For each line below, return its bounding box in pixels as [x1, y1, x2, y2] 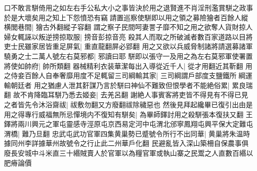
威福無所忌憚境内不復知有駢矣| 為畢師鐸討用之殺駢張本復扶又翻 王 [38, 109, 253, 119]
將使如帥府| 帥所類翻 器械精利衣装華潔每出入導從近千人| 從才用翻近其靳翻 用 [4, 60, 253, 71]
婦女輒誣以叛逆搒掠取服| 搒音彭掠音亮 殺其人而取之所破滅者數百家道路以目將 [4, 31, 253, 42]
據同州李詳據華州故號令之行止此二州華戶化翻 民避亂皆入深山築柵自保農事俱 [4, 138, 249, 148]
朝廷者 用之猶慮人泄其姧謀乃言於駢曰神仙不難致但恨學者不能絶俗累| [10, 80, 230, 90]
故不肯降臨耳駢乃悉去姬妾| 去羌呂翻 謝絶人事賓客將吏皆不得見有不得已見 [13, 89, 248, 100]
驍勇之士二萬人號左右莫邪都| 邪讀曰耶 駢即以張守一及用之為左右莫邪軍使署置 [4, 50, 253, 61]
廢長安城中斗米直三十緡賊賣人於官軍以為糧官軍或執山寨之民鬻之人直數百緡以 [4, 147, 253, 158]
